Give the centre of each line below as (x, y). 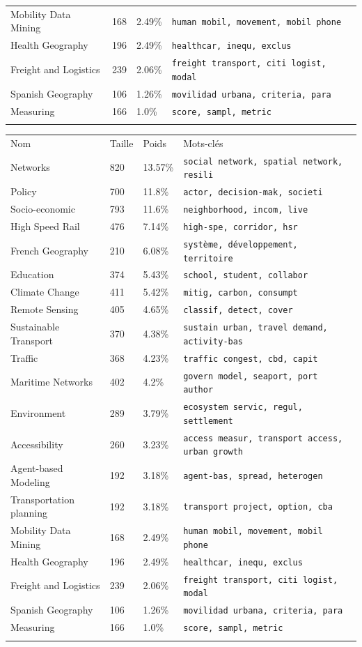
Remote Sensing (45, 309)
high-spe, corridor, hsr (241, 227)
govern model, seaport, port (251, 376)
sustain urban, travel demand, (255, 328)
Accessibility (37, 444)
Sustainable (35, 327)
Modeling (30, 481)
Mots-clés (203, 143)
